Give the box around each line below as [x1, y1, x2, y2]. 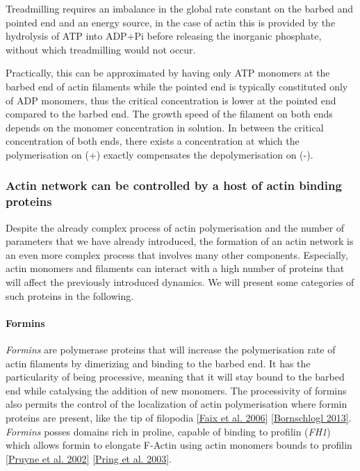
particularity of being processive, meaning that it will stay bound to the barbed [6, 369, 345, 384]
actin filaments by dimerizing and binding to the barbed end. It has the [6, 356, 311, 370]
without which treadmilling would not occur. [6, 42, 196, 56]
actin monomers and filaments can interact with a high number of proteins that [6, 261, 345, 276]
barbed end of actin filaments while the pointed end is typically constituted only [6, 79, 348, 93]
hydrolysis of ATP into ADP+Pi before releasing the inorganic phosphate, [6, 29, 322, 43]
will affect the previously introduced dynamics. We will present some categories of [6, 275, 354, 289]
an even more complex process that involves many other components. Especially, [6, 247, 348, 262]
